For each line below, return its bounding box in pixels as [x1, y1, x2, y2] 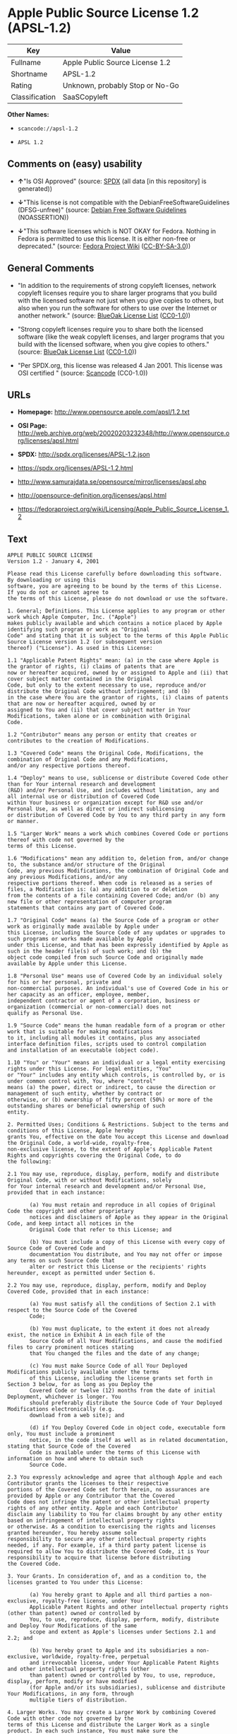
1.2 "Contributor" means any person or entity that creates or [7, 731, 197, 738]
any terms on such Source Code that [7, 1257, 115, 1264]
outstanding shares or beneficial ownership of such [7, 1102, 166, 1110]
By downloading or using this [7, 576, 97, 584]
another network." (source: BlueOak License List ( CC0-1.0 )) [17, 311, 191, 320]
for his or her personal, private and [7, 979, 121, 986]
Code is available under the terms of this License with [29, 1449, 200, 1456]
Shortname [11, 69, 48, 78]
